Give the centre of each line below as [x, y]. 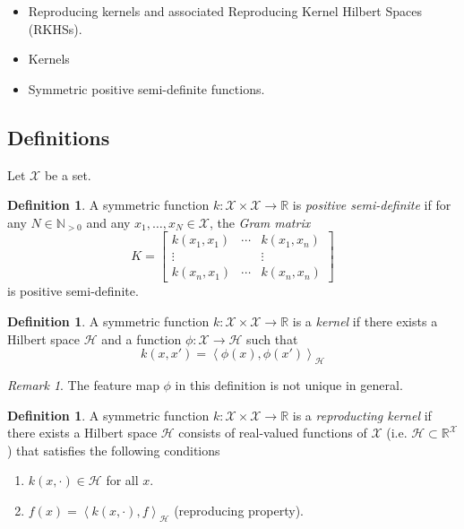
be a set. [68, 174]
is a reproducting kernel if [362, 415]
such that [272, 338]
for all [122, 480]
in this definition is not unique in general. [289, 385]
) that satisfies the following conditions [114, 450]
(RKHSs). [55, 28]
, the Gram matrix [260, 222]
